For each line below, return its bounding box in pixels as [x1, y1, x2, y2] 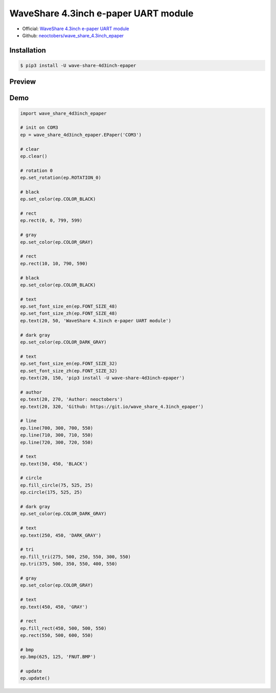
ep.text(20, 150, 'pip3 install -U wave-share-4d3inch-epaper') [20, 375, 185, 381]
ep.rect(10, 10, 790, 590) [20, 261, 88, 266]
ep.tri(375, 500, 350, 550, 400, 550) [20, 561, 118, 567]
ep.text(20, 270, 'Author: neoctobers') [20, 397, 123, 402]
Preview [9, 77, 36, 86]
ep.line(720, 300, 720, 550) [20, 440, 94, 445]
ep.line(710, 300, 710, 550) [20, 432, 94, 438]
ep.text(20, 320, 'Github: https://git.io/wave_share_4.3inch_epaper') [20, 404, 204, 409]
